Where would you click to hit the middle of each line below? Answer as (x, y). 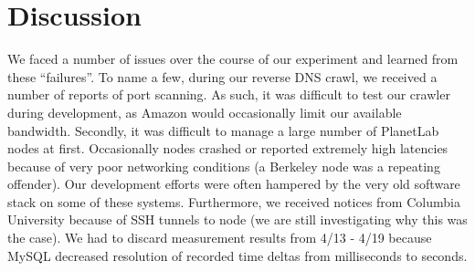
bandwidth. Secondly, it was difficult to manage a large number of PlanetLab (223, 130)
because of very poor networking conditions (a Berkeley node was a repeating (224, 166)
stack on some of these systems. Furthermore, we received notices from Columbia (234, 201)
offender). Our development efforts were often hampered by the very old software (234, 184)
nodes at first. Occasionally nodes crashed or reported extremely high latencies (228, 148)
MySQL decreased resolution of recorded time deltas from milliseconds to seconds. (237, 255)
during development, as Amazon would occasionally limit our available (205, 112)
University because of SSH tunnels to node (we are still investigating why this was (237, 219)
